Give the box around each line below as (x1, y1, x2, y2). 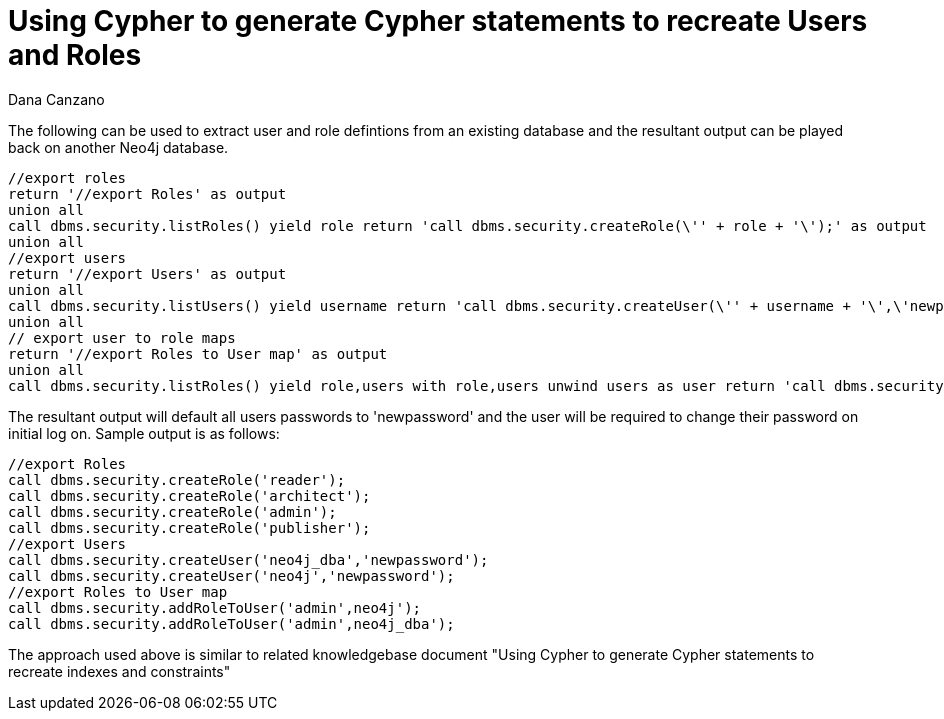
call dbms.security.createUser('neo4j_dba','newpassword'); (8, 551, 489, 568)
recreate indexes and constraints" (8, 662, 231, 680)
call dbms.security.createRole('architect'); (8, 487, 371, 504)
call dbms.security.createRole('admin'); (8, 503, 337, 520)
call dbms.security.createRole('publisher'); (8, 519, 371, 536)
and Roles (8, 38, 142, 72)
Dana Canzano (8, 90, 105, 108)
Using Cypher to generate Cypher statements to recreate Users (8, 4, 868, 38)
